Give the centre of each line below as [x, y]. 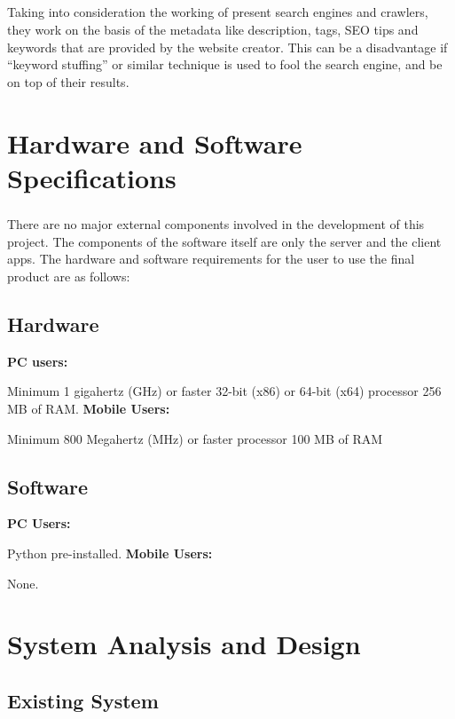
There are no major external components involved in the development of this [216, 224]
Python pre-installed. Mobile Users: [110, 553]
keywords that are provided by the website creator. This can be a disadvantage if [227, 47]
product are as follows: [69, 277]
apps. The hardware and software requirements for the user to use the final [211, 259]
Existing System [83, 700]
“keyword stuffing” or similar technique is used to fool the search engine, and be [225, 64]
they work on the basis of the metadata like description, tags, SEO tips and [213, 29]
